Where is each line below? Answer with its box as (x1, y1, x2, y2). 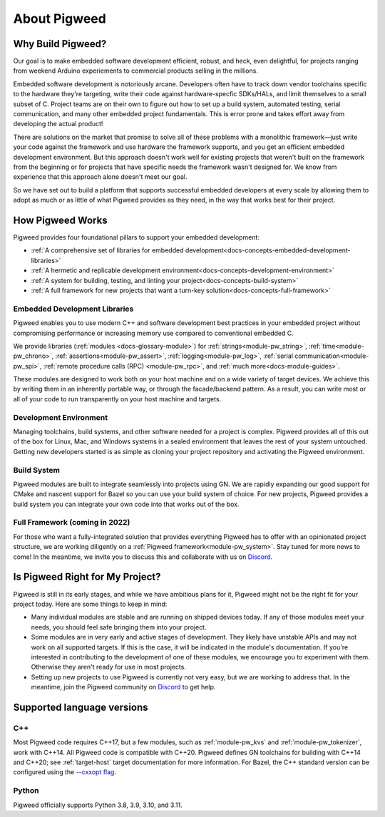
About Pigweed (13, 11, 106, 26)
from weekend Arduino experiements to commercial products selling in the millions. (13, 66, 258, 75)
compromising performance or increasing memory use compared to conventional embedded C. (13, 329, 294, 337)
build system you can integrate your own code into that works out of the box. (13, 500, 240, 508)
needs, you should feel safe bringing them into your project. (31, 622, 207, 631)
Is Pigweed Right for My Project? (13, 571, 161, 583)
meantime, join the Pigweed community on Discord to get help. (31, 683, 216, 692)
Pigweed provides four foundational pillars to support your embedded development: (13, 233, 260, 242)
